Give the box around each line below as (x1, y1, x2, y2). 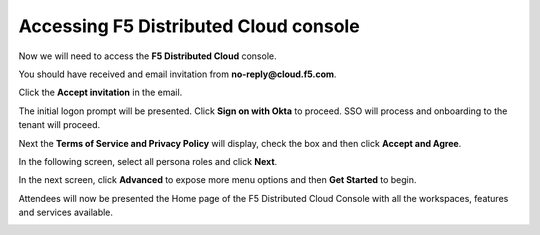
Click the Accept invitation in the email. (18, 86, 183, 99)
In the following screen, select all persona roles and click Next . (18, 155, 278, 167)
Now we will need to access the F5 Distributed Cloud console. (18, 50, 277, 62)
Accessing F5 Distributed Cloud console (18, 15, 360, 37)
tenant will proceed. (18, 119, 101, 131)
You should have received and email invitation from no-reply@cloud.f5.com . (18, 68, 337, 80)
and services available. (18, 206, 114, 219)
